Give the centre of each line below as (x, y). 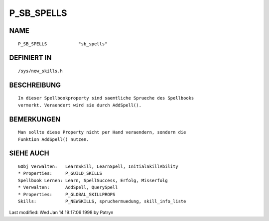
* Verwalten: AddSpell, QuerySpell (68, 187)
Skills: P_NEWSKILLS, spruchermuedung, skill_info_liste (102, 201)
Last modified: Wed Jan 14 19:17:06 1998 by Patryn (61, 213)
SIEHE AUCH (29, 154)
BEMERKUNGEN (35, 119)
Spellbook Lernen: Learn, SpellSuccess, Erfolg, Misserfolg (93, 180)
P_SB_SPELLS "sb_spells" (63, 44)
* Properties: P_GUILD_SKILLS (60, 173)
